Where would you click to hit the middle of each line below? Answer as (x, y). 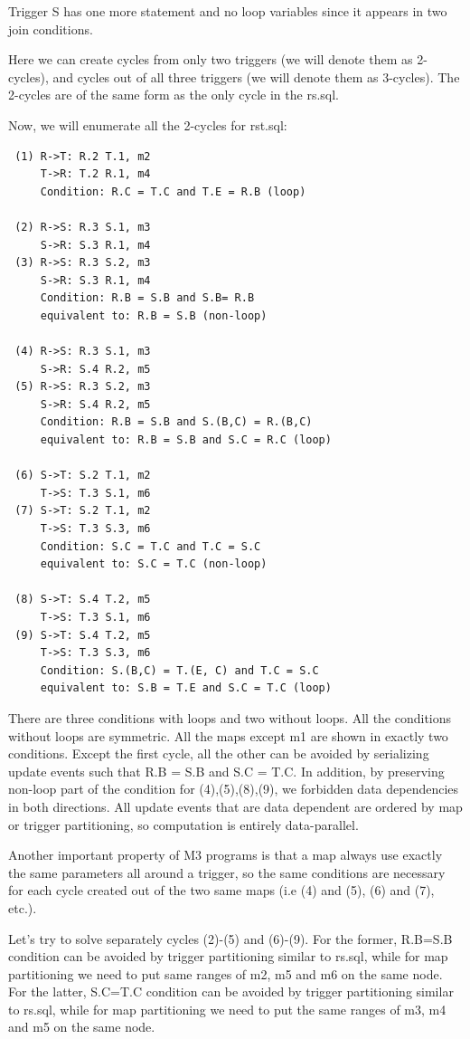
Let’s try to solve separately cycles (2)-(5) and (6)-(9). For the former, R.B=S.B (230, 938)
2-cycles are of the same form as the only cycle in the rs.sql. (174, 95)
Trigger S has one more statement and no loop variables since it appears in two (228, 11)
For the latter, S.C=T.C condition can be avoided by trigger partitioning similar (231, 991)
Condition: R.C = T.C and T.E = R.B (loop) (173, 191)
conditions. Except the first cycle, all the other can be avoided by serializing (219, 753)
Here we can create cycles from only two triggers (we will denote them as (211, 59)
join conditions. (51, 29)
